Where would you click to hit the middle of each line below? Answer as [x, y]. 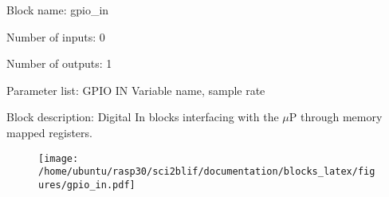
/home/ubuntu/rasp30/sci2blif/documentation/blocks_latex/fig [207, 172]
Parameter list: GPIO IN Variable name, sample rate [136, 90]
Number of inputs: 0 [56, 36]
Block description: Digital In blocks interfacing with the [143, 117]
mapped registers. [49, 132]
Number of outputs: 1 [59, 63]
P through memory [336, 117]
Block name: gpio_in [58, 10]
